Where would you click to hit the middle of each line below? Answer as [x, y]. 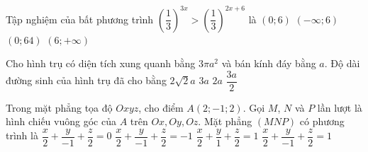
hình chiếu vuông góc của [61, 121]
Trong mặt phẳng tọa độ [59, 107]
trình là [22, 135]
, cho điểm [161, 107]
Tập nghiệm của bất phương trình [80, 19]
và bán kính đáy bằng [269, 63]
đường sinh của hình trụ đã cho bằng [86, 80]
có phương [322, 121]
